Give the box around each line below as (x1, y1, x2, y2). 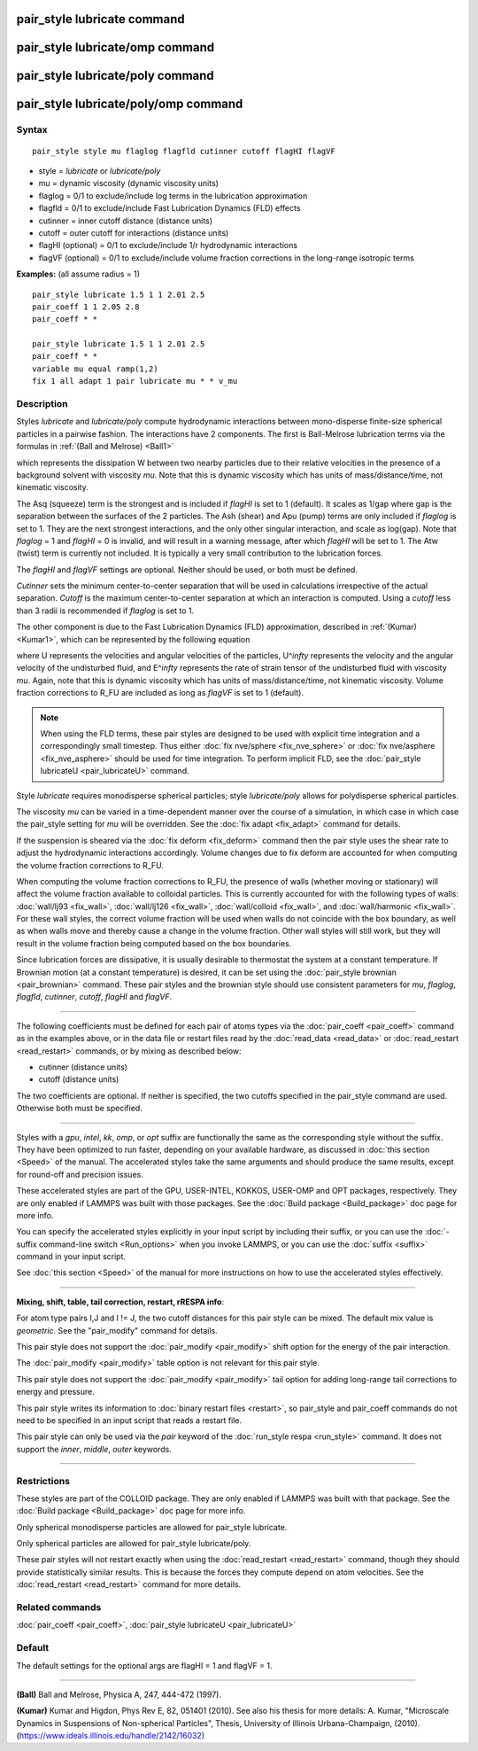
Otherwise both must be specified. (16, 1103, 143, 1114)
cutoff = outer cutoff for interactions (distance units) (38, 227, 229, 238)
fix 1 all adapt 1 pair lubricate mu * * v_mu (32, 377, 238, 386)
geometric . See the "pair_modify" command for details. (16, 1325, 219, 1335)
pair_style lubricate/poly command (16, 68, 214, 83)
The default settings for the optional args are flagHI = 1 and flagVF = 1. (16, 1660, 273, 1670)
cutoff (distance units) (38, 1074, 119, 1085)
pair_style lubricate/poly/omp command (16, 97, 243, 112)
